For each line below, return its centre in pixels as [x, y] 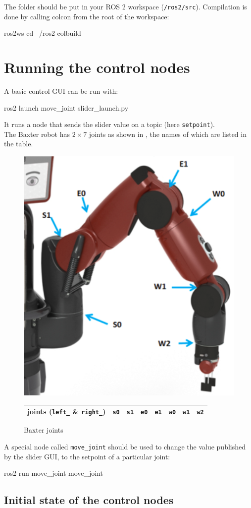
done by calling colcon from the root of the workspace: [87, 16]
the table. [19, 144]
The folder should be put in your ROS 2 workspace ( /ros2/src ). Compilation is [125, 6]
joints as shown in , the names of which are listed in [168, 134]
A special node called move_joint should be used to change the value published [125, 447]
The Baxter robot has [37, 134]
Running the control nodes [97, 67]
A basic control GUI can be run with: [61, 91]
